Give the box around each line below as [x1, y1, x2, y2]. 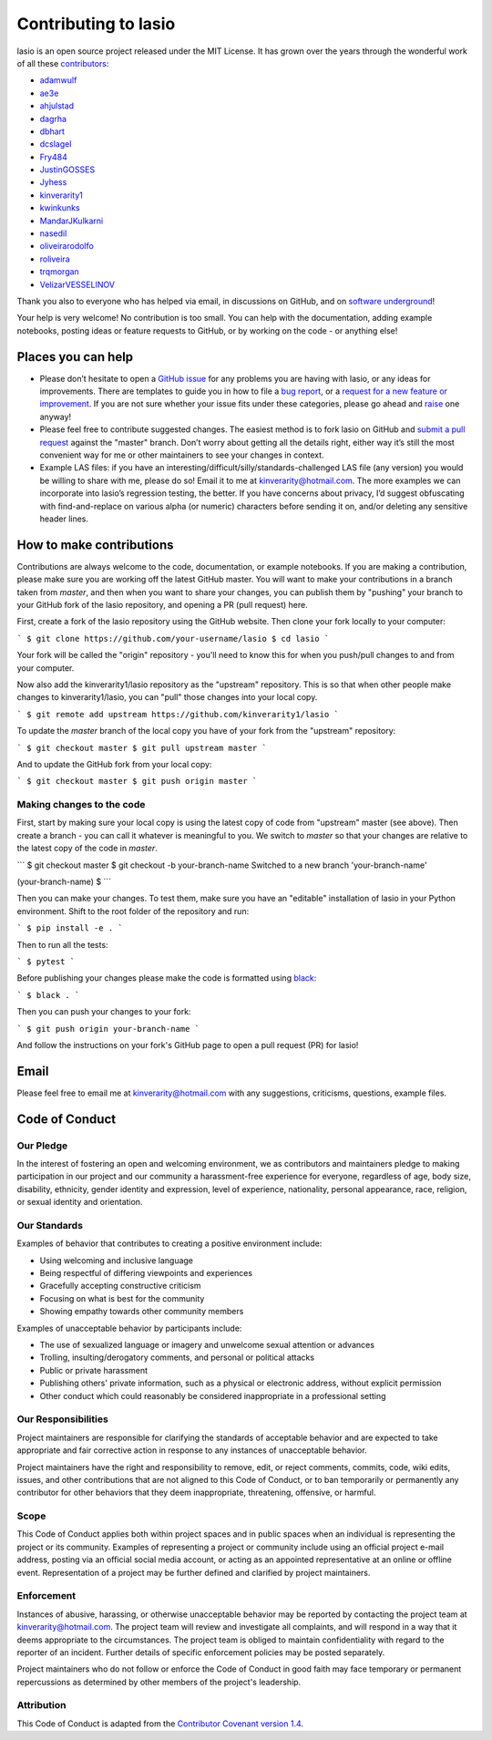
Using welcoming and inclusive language [39, 1254, 194, 1266]
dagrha [39, 113, 67, 124]
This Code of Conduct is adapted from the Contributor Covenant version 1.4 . [16, 1718, 304, 1729]
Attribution [16, 1699, 67, 1712]
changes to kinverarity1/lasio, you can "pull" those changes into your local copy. [16, 692, 318, 703]
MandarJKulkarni [39, 215, 104, 226]
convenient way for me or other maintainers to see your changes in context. [39, 449, 324, 460]
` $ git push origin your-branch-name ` [16, 1024, 200, 1034]
